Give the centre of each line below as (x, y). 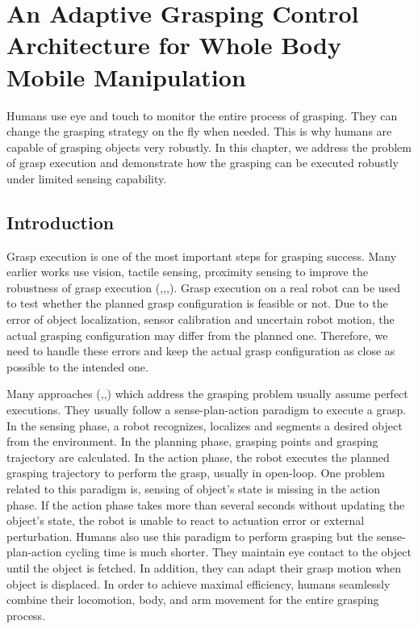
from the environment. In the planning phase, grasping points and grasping (192, 441)
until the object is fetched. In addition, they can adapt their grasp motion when (204, 567)
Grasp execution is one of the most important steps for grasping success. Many (202, 256)
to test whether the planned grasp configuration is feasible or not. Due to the (197, 303)
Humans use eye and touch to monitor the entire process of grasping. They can (202, 115)
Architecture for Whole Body (174, 45)
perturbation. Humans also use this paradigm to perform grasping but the (190, 536)
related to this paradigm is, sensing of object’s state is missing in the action (194, 488)
